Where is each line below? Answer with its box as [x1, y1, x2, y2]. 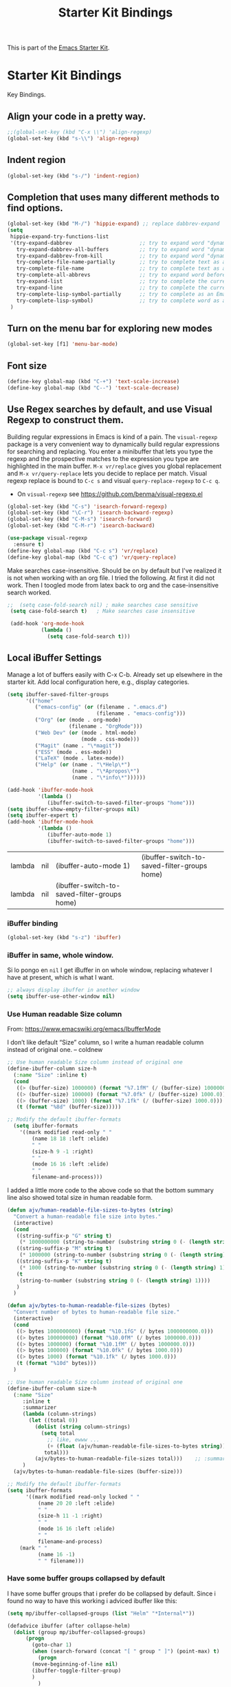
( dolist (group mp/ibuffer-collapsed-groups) [13, 1629, 146, 1635]
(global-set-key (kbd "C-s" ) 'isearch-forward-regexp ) [7, 503, 168, 510]
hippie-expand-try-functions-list [10, 233, 109, 240]
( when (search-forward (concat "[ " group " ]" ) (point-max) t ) [32, 1648, 220, 1655]
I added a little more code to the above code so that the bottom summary [7, 1186, 214, 1194]
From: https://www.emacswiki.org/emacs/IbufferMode [7, 1025, 162, 1033]
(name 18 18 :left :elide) [32, 1135, 109, 1142]
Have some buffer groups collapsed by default [7, 1573, 166, 1583]
